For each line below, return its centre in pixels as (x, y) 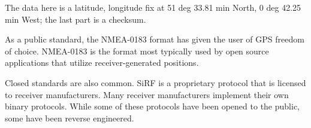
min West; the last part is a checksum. (76, 19)
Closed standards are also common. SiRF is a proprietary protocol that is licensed (155, 82)
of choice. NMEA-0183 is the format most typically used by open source (137, 51)
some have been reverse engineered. (70, 118)
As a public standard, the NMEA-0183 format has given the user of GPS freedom (155, 39)
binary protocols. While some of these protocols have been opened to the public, (152, 106)
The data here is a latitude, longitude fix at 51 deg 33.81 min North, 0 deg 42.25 (153, 7)
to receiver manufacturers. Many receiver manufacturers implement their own (147, 94)
